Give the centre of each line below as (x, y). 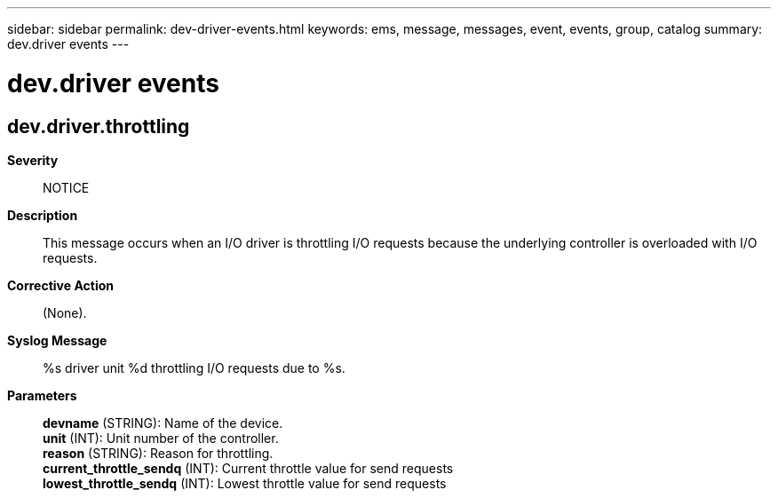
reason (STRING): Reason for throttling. (158, 453)
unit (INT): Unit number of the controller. (161, 438)
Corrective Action (60, 285)
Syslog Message (57, 340)
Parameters (42, 395)
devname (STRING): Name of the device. (163, 423)
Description (43, 215)
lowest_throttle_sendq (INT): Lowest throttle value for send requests (245, 483)
